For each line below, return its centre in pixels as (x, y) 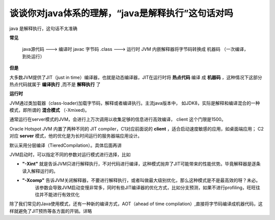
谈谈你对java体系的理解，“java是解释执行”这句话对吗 (121, 13)
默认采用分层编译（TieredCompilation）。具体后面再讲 (66, 145)
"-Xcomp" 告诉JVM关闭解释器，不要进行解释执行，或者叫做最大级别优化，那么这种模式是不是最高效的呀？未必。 (141, 180)
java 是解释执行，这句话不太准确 (43, 28)
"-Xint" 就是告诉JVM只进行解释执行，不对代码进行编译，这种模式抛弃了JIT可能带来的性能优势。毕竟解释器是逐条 (141, 164)
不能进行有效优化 (62, 194)
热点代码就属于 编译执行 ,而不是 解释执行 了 (55, 84)
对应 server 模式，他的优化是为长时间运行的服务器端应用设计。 (76, 136)
